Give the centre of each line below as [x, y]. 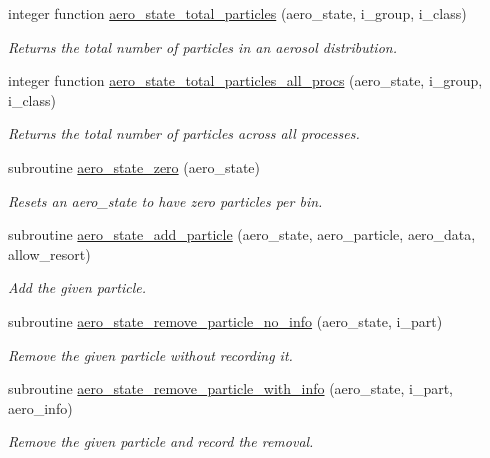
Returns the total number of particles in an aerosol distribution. [202, 46]
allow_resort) [49, 253]
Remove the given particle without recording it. [150, 354]
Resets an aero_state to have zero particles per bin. [165, 200]
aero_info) [40, 407]
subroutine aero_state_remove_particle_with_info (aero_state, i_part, [231, 388]
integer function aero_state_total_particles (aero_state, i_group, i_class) [237, 13]
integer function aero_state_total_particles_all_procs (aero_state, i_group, [245, 80]
